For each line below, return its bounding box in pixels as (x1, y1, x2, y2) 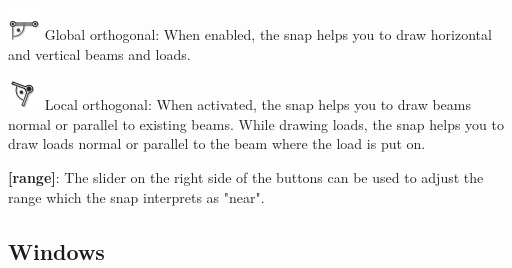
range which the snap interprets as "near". (8, 186, 265, 207)
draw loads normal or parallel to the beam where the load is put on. (8, 133, 426, 154)
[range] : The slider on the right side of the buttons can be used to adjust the (8, 166, 484, 187)
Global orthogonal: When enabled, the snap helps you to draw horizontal (44, 24, 492, 44)
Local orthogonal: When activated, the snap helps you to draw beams (44, 94, 472, 115)
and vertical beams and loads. (8, 43, 191, 64)
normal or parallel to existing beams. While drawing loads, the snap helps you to (8, 113, 505, 134)
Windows (8, 235, 105, 266)
